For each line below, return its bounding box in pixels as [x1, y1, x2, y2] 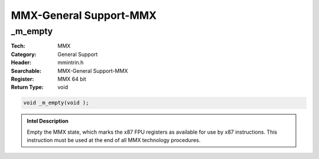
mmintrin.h [57, 59, 84, 66]
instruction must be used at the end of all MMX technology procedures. [27, 137, 201, 144]
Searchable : [11, 67, 41, 74]
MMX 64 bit [57, 75, 86, 82]
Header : [11, 59, 32, 66]
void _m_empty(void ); [23, 100, 89, 106]
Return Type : [11, 84, 44, 91]
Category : [11, 51, 37, 58]
